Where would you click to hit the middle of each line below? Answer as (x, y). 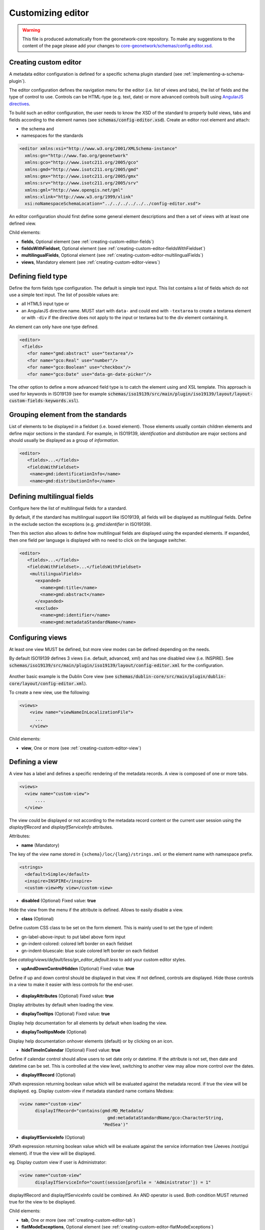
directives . (20, 104)
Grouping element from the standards (68, 415)
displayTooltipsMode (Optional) (54, 1032)
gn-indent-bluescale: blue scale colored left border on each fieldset (90, 951)
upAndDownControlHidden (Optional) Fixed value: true (78, 969)
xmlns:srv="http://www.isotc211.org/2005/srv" (82, 183)
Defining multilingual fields (51, 496)
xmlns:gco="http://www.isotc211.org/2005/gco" (82, 163)
